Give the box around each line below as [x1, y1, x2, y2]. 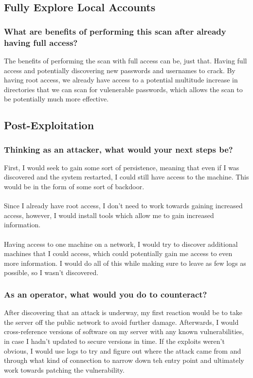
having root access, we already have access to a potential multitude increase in [4, 75, 238, 85]
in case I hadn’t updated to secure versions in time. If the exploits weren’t [4, 336, 225, 346]
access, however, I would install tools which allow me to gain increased [4, 210, 214, 220]
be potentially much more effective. [4, 94, 109, 104]
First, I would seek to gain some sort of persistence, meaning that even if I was [4, 162, 239, 172]
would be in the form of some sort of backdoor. [4, 181, 145, 192]
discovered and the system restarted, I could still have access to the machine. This [4, 172, 249, 182]
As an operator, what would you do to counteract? [4, 288, 207, 300]
